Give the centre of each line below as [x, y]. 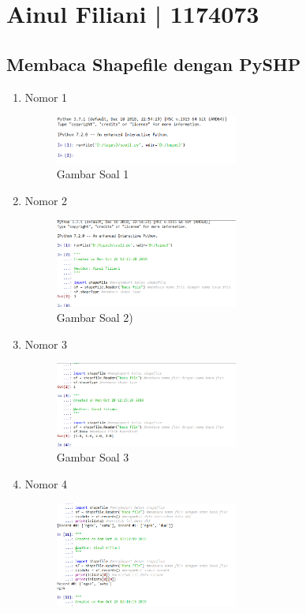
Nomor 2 [46, 201]
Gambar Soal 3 [93, 457]
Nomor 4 [46, 483]
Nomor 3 [46, 344]
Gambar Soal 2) [95, 318]
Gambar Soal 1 [93, 174]
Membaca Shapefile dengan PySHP [154, 64]
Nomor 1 [46, 97]
